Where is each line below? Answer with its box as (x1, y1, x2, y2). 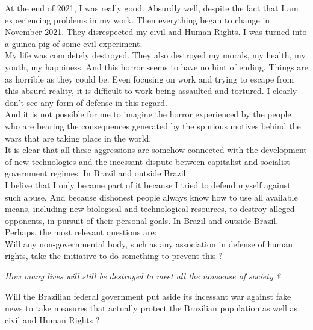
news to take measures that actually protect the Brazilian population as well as (5, 302, 297, 314)
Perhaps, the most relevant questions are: (5, 226, 157, 238)
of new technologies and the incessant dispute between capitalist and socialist (5, 155, 290, 167)
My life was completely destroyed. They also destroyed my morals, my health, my (5, 49, 306, 61)
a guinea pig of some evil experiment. (5, 37, 143, 49)
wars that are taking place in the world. (5, 131, 152, 144)
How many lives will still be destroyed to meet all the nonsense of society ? (5, 270, 280, 282)
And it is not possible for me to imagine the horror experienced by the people (5, 108, 291, 120)
